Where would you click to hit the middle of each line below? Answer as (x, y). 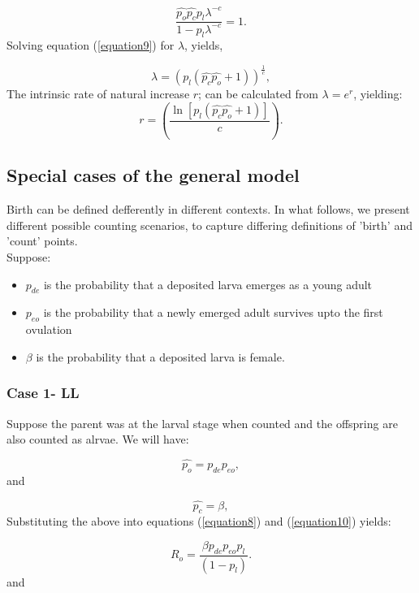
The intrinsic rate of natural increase (98, 94)
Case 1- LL (43, 393)
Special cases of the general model (153, 175)
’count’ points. (42, 241)
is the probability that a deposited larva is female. (160, 356)
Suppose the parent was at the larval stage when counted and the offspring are (202, 423)
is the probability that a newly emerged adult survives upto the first (213, 312)
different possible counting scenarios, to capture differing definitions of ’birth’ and (209, 225)
